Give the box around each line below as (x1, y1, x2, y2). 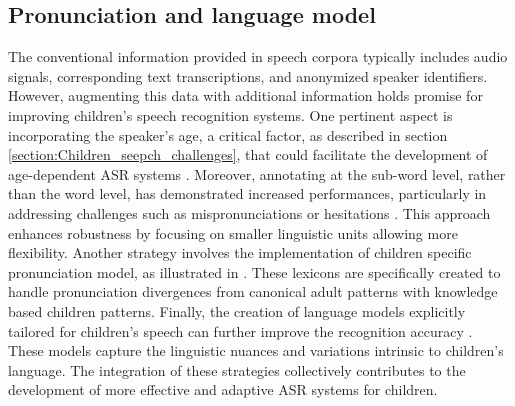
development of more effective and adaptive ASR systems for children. (8, 379, 438, 400)
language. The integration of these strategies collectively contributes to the (8, 359, 466, 380)
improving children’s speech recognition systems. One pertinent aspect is (8, 104, 453, 125)
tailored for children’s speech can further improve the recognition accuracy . (8, 320, 473, 341)
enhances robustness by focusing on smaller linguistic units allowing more (8, 222, 458, 243)
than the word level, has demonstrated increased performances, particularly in (8, 183, 487, 204)
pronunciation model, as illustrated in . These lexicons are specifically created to (8, 261, 501, 282)
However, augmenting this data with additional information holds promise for (8, 85, 483, 106)
